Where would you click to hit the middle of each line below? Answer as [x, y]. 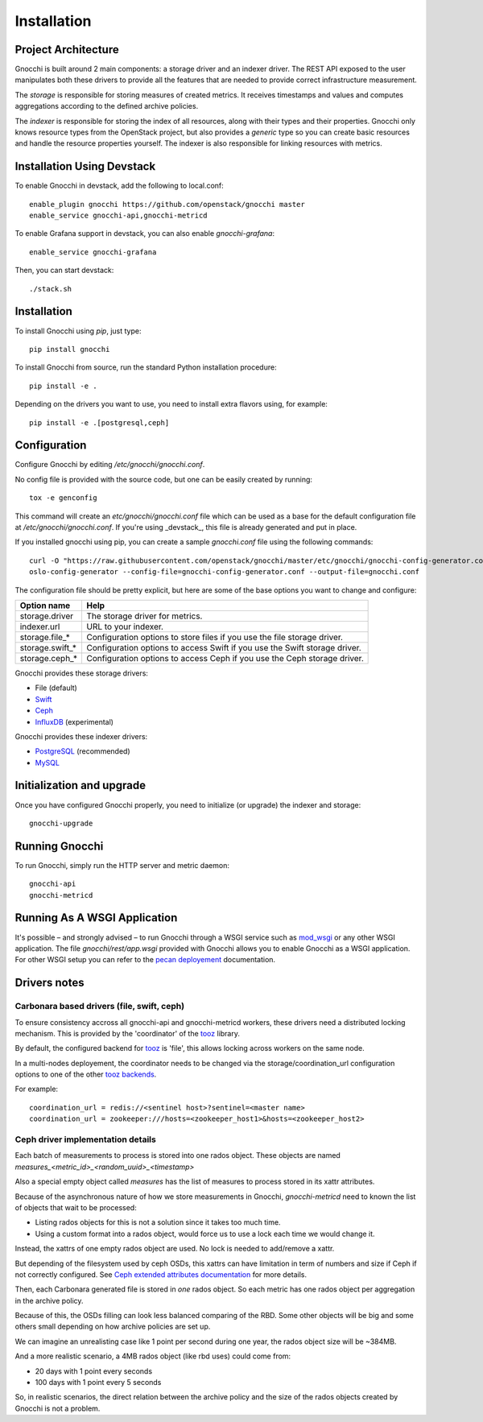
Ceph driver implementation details [85, 1139]
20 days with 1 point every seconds [94, 1371]
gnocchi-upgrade [61, 823]
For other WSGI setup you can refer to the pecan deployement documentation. [145, 960]
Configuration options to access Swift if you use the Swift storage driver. [224, 647]
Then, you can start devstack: [64, 271]
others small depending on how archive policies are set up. [113, 1327]
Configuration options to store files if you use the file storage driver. [215, 637]
